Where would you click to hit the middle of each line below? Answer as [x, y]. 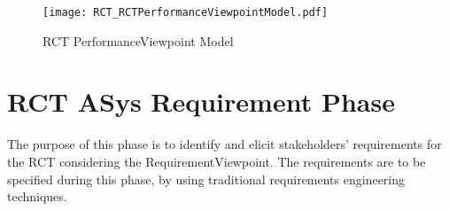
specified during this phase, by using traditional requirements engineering [206, 179]
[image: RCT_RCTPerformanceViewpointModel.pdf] [186, 12]
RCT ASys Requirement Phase [201, 102]
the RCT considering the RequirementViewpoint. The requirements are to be [217, 161]
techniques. [37, 196]
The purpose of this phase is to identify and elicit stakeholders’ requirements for [224, 144]
